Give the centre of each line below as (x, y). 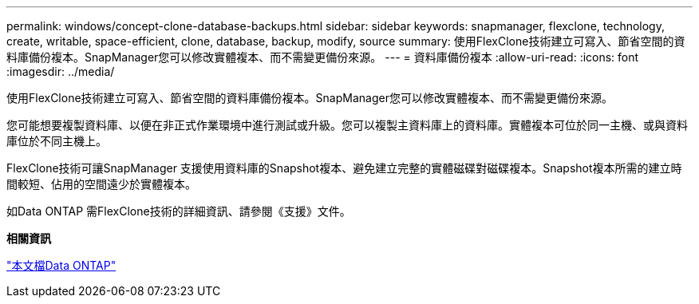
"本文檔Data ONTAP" (61, 265)
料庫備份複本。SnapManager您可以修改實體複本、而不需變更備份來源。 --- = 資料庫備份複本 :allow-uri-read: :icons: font (323, 57)
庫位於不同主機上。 (57, 141)
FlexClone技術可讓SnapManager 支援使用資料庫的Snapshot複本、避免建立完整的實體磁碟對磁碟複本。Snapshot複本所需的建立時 (344, 168)
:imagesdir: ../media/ (61, 71)
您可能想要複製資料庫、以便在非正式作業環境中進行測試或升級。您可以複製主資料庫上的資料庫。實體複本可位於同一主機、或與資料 (347, 125)
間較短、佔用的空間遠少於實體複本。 (101, 184)
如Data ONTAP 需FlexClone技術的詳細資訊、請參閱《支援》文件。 (179, 211)
